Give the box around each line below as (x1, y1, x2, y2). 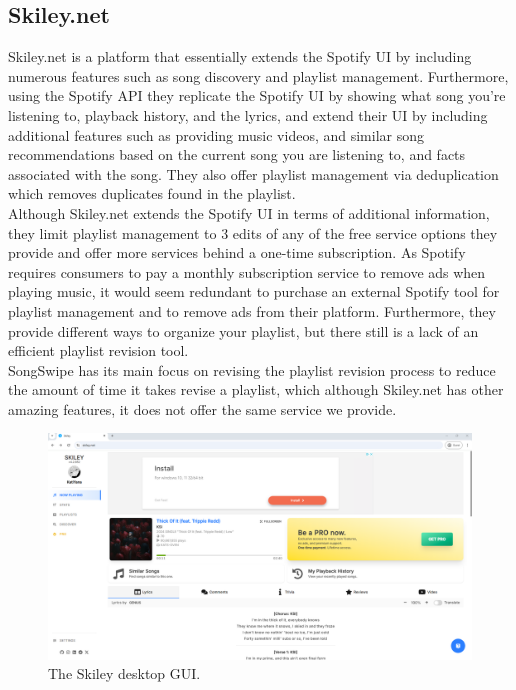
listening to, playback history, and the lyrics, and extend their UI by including (8, 104, 488, 125)
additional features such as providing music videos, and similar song (8, 124, 425, 145)
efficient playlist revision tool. (8, 340, 189, 361)
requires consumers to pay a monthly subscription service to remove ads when (8, 261, 486, 282)
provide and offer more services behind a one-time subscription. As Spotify (8, 242, 466, 263)
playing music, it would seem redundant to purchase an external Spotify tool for (8, 281, 500, 302)
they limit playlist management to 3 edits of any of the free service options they (8, 222, 498, 243)
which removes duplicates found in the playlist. (8, 183, 296, 204)
